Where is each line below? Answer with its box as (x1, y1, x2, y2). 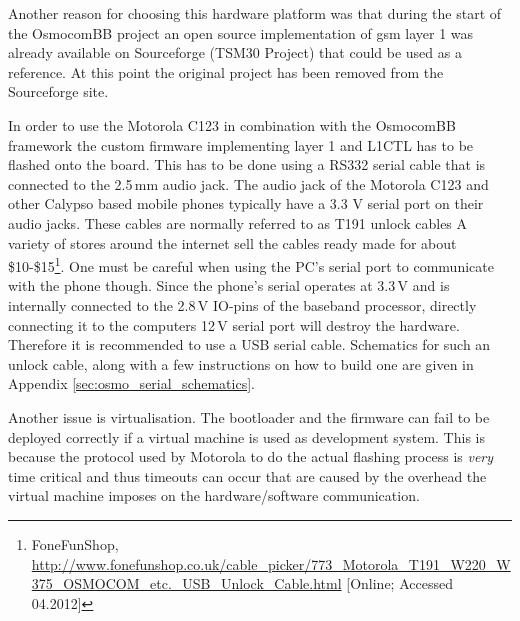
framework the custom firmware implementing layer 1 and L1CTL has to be (8, 134, 474, 155)
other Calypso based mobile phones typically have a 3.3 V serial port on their (8, 193, 484, 214)
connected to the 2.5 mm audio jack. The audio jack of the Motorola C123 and (8, 173, 489, 194)
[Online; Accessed (346, 573, 453, 594)
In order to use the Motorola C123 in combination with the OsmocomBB (8, 114, 456, 135)
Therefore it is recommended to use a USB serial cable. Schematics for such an (8, 334, 491, 355)
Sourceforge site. (8, 81, 109, 102)
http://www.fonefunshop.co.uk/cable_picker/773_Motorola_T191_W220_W (31, 553, 511, 574)
